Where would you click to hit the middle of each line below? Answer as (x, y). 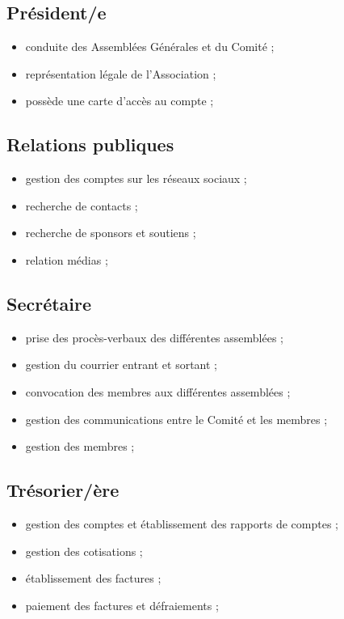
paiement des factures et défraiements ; (122, 605)
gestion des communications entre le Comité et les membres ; (176, 419)
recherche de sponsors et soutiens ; (111, 233)
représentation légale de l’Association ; (121, 73)
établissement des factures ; (93, 578)
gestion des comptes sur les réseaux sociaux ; (136, 178)
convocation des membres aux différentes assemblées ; (158, 391)
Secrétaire (49, 303)
